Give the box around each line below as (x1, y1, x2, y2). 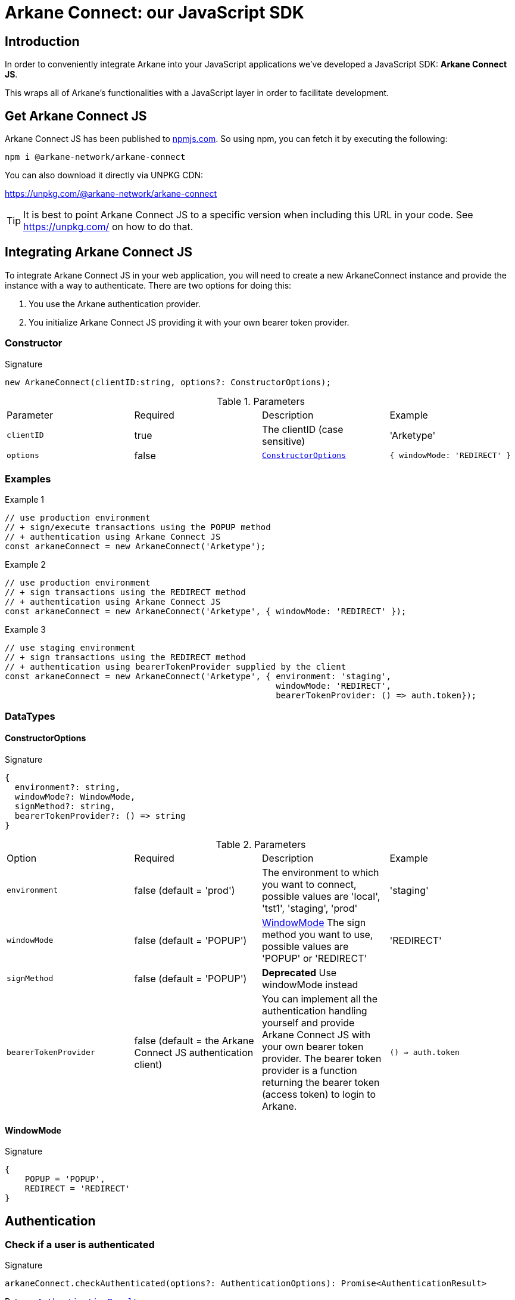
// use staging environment (5, 643, 136, 653)
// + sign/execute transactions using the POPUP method (5, 522, 271, 533)
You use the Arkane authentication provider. (29, 298, 201, 309)
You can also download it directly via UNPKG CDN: (5, 170, 204, 181)
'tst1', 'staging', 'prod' (262, 902, 358, 914)
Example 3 (5, 624, 46, 635)
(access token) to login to (262, 1088, 376, 1100)
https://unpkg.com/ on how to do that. (23, 221, 193, 233)
